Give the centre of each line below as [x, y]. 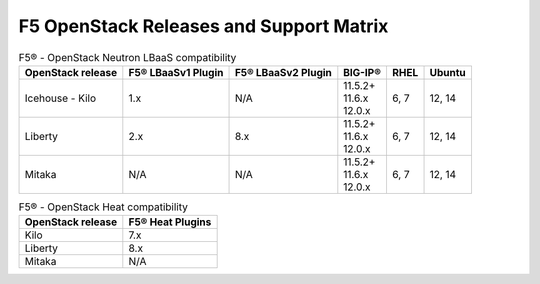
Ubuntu [447, 72]
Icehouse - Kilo [60, 98]
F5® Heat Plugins [170, 222]
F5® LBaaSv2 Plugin [283, 72]
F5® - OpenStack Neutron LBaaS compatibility [127, 57]
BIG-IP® [362, 72]
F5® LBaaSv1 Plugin [176, 72]
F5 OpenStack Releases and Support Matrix [203, 26]
